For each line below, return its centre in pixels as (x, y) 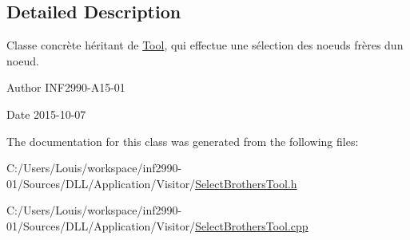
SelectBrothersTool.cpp (252, 225)
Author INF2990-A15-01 (66, 87)
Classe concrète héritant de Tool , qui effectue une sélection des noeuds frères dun (205, 45)
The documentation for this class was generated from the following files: (183, 141)
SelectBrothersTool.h (246, 183)
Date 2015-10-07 (46, 114)
